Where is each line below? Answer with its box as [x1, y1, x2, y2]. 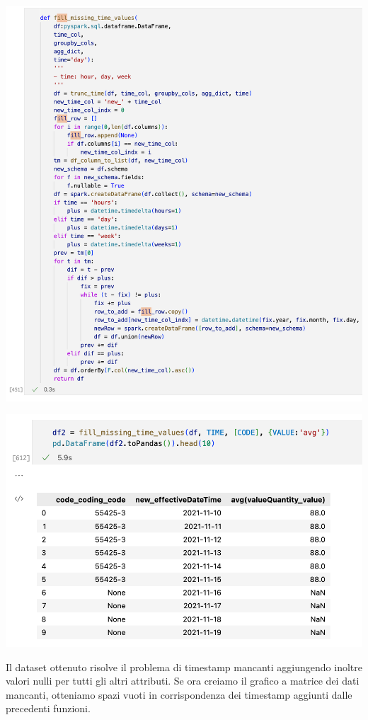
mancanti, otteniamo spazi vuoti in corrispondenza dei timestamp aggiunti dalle [6, 687, 352, 702]
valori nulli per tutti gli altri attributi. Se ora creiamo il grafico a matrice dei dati [6, 673, 360, 688]
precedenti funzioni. [6, 701, 91, 716]
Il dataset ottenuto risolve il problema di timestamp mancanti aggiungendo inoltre [6, 659, 362, 674]
